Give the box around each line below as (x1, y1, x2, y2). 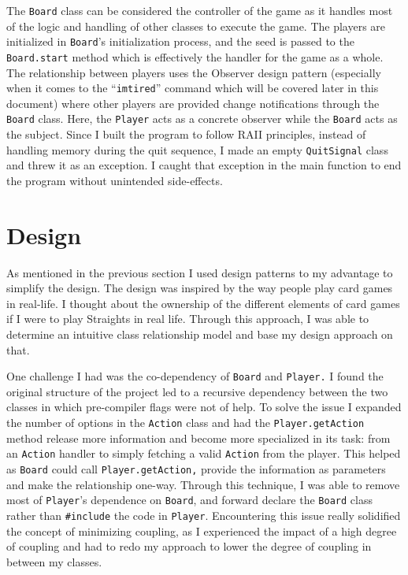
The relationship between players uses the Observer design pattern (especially (6, 64, 381, 80)
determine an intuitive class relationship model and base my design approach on (6, 326, 393, 342)
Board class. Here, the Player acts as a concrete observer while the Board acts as (6, 110, 398, 127)
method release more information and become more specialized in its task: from (6, 429, 391, 446)
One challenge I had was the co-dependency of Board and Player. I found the (6, 368, 384, 384)
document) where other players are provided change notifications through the (6, 95, 380, 111)
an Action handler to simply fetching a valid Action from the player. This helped (6, 445, 401, 462)
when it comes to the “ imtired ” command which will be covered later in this (6, 80, 379, 96)
